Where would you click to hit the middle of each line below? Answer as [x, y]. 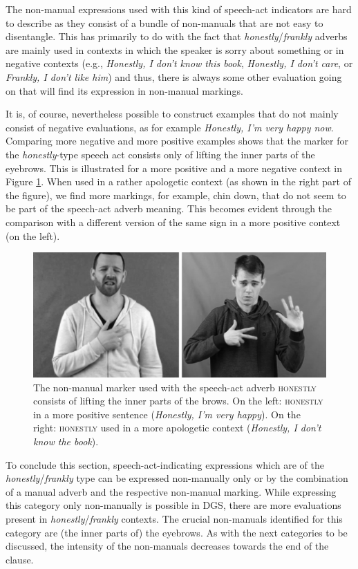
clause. [20, 559]
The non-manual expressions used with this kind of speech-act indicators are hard [179, 9]
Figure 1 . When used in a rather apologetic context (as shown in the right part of [178, 181]
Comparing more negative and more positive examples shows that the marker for [177, 141]
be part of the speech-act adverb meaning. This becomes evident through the [169, 208]
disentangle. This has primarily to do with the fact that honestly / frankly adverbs [177, 36]
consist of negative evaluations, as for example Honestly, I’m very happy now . [170, 127]
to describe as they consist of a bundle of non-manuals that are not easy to [164, 22]
